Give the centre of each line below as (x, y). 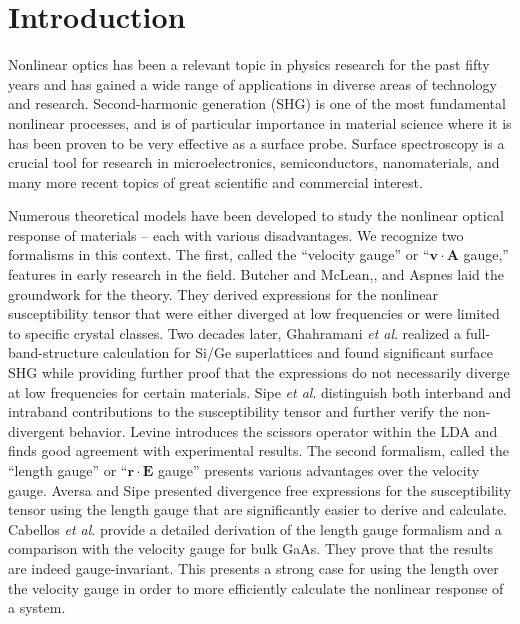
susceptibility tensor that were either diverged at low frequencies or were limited (254, 313)
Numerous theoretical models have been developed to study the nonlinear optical (256, 215)
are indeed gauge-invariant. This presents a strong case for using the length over (253, 567)
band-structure (53, 352)
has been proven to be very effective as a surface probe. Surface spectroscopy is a (256, 142)
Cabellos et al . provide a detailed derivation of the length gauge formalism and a (255, 528)
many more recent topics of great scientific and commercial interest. (215, 181)
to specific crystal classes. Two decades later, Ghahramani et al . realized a (234, 332)
